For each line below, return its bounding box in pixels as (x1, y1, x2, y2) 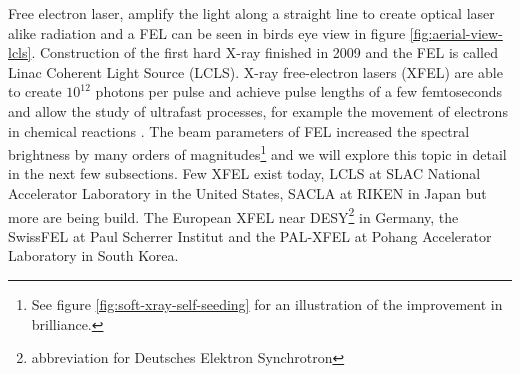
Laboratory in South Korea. (8, 245, 179, 266)
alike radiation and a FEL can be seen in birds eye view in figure (8, 22, 406, 43)
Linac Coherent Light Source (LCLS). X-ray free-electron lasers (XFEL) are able (8, 61, 503, 82)
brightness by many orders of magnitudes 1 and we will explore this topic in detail (8, 141, 507, 164)
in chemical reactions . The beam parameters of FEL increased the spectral (8, 120, 470, 141)
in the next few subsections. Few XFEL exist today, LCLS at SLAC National (8, 163, 481, 184)
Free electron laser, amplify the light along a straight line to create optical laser (8, 3, 495, 23)
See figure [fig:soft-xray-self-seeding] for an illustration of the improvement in (31, 294, 503, 315)
